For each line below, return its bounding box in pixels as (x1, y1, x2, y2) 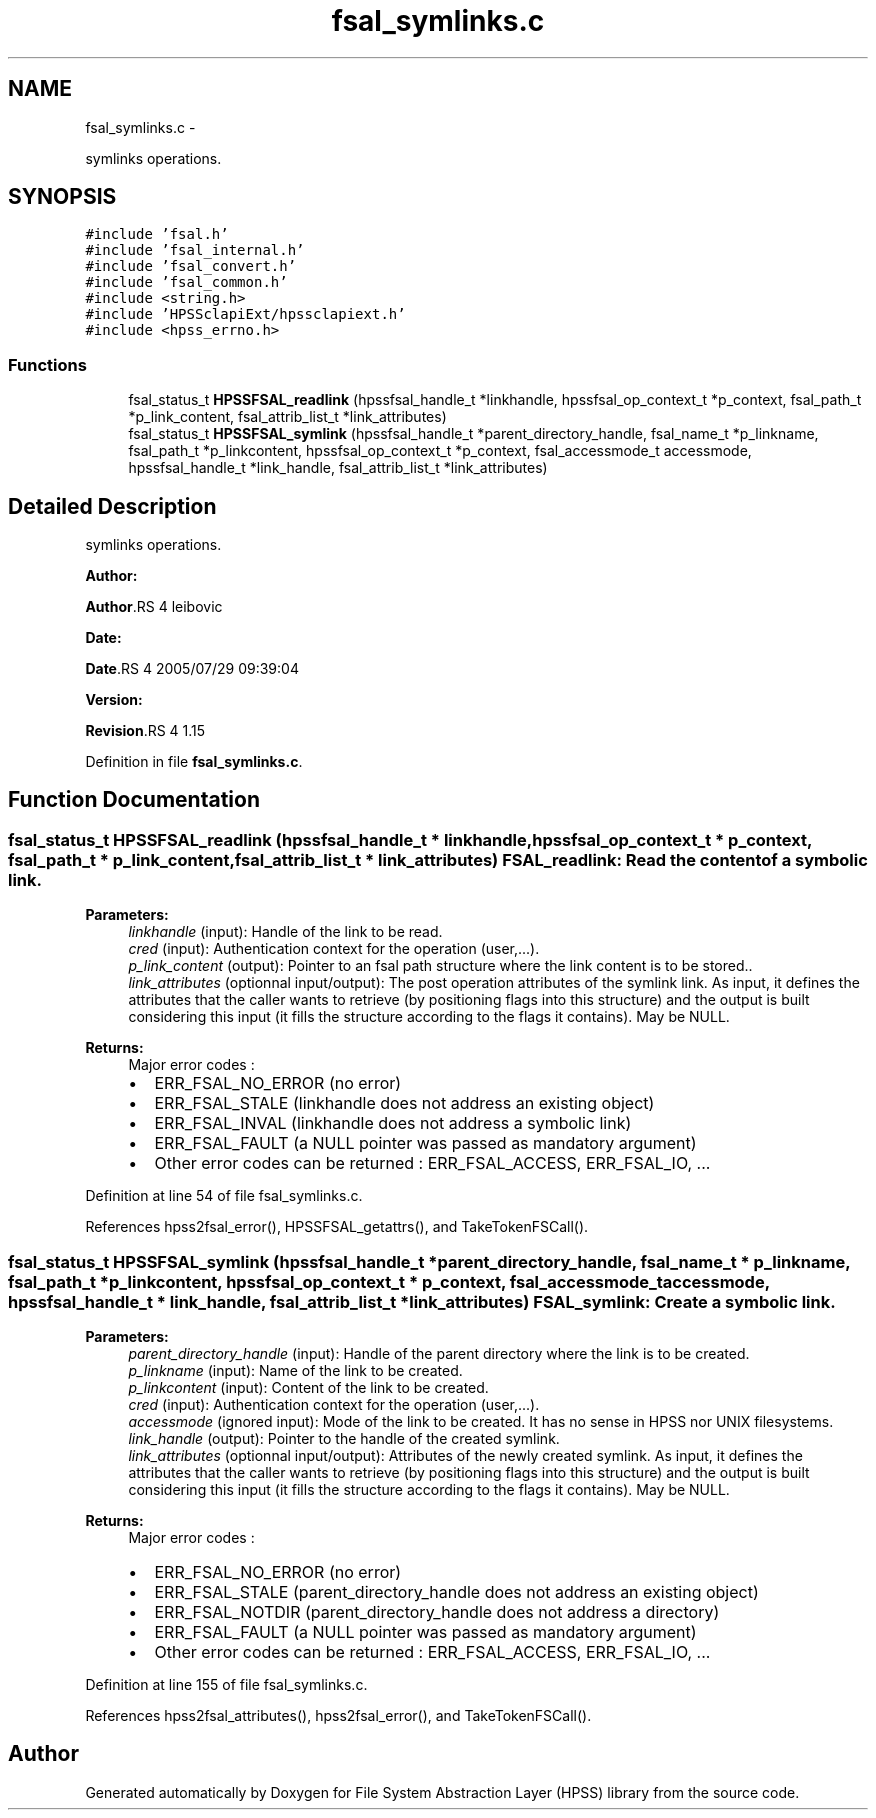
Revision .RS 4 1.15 (85, 722, 206, 740)
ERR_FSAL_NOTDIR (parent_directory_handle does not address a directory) (154, 1602, 720, 1622)
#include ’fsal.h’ (85, 226, 229, 243)
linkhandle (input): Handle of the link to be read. (128, 923, 443, 941)
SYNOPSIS (8, 184, 117, 210)
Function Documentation (8, 787, 260, 813)
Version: (85, 691, 143, 709)
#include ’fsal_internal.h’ (85, 242, 305, 259)
